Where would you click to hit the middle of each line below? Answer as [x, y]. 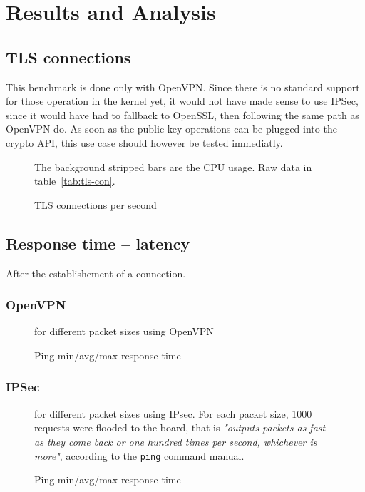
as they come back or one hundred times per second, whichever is [176, 441]
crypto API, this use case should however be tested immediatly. [144, 142]
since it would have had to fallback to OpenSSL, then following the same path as [182, 114]
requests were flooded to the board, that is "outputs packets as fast [180, 427]
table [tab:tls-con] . [75, 181]
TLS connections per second [96, 204]
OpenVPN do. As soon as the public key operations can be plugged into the [171, 129]
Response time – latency [98, 243]
